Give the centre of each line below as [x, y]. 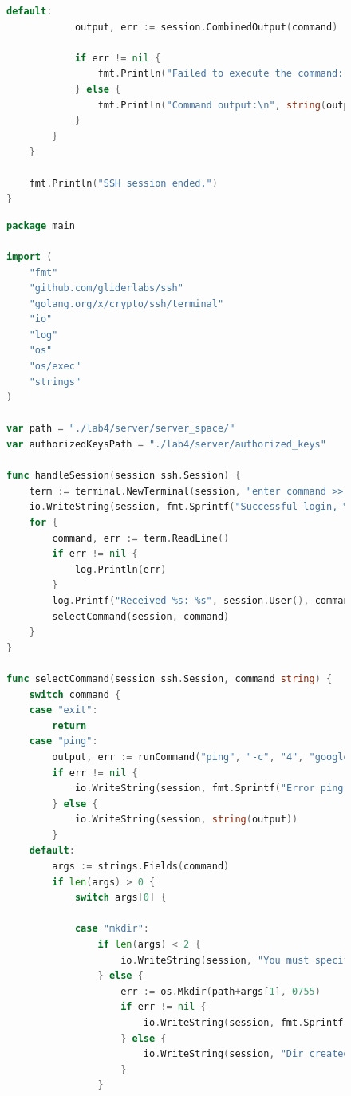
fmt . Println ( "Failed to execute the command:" [223, 74]
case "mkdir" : [112, 929]
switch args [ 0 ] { [120, 898]
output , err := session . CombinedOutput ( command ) [206, 27]
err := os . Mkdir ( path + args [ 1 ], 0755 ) [221, 991]
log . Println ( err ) [120, 569]
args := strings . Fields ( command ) [141, 867]
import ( [30, 256]
